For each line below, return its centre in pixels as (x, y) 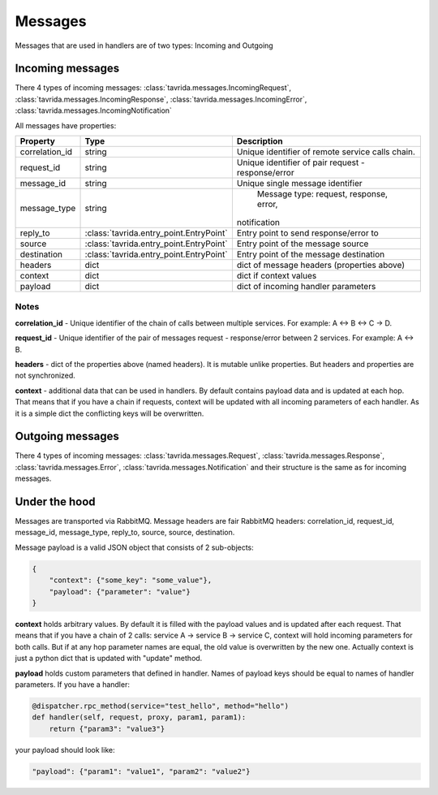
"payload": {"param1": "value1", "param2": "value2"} (141, 771)
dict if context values (277, 276)
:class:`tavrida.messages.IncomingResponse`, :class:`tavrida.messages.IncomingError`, (161, 99)
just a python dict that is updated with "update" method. (109, 659)
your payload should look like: (65, 750)
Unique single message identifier (299, 184)
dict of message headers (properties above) (321, 266)
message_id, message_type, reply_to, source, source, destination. (125, 533)
